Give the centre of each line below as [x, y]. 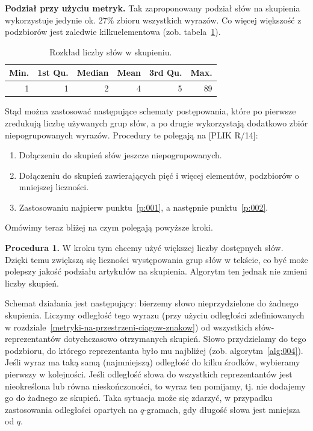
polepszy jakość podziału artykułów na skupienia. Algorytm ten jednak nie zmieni [156, 271]
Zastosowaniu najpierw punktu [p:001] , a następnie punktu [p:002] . [144, 207]
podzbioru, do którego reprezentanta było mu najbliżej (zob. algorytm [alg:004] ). [154, 350]
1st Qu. [53, 73]
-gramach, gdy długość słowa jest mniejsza [222, 409]
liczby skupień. [32, 283]
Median [93, 73]
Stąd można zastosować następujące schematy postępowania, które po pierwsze [150, 111]
